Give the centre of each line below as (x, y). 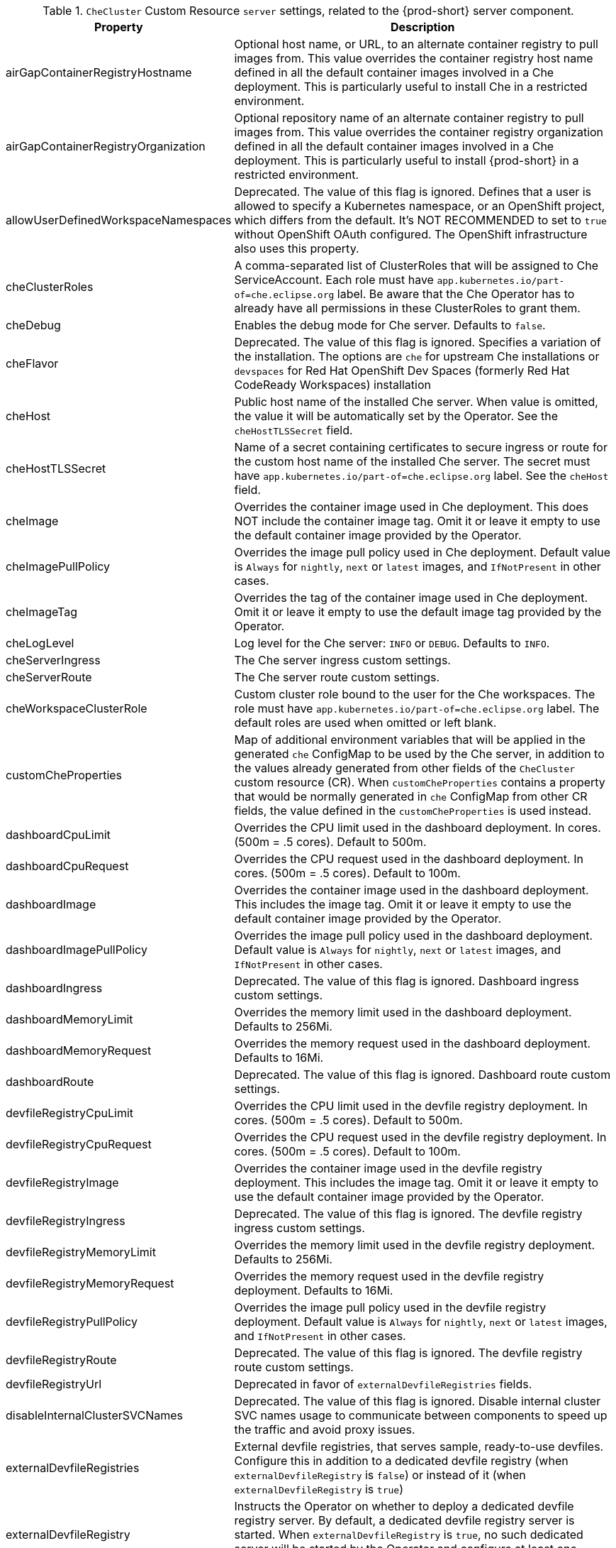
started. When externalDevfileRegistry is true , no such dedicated (409, 1535)
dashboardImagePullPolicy (77, 950)
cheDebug (33, 325)
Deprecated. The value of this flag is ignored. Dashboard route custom (422, 1075)
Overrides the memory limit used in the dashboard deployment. (403, 1012)
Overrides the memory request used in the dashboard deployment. (413, 1043)
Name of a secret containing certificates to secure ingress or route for (421, 447)
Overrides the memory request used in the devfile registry (389, 1276)
